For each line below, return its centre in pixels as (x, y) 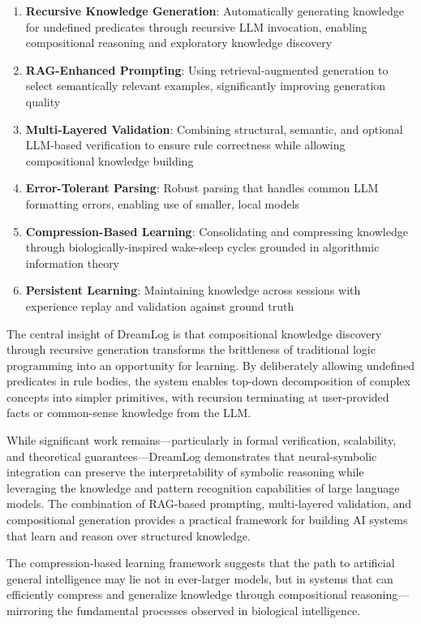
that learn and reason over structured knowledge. (129, 535)
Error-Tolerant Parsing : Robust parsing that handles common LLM (202, 188)
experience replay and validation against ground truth (160, 306)
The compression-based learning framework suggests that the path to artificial (201, 563)
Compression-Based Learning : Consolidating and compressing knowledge (217, 231)
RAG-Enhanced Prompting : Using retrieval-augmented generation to (207, 69)
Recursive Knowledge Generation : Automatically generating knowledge (215, 11)
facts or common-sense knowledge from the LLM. (129, 413)
